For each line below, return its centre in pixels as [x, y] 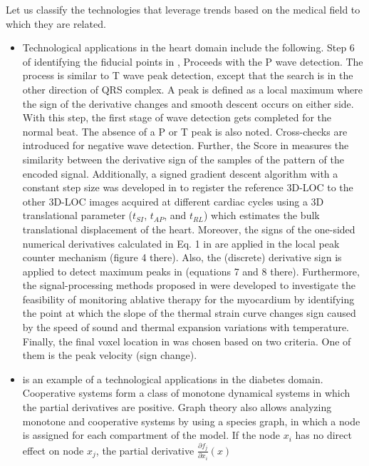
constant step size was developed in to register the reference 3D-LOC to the [188, 187]
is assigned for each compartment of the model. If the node [151, 435]
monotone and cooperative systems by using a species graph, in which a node [191, 421]
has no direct [323, 435]
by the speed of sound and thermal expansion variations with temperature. [186, 327]
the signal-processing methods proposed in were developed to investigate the [189, 285]
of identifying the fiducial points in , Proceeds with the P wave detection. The [193, 61]
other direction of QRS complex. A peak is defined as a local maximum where [193, 89]
